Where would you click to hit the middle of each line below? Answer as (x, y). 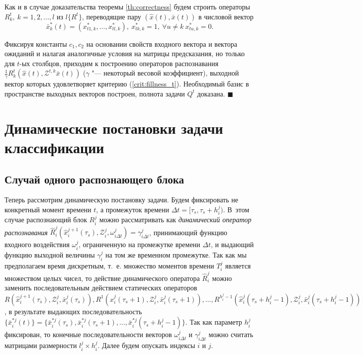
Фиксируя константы (36, 44)
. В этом (236, 209)
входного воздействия (37, 244)
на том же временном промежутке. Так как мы (176, 254)
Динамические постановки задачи (114, 128)
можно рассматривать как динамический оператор (175, 220)
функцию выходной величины (50, 254)
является (238, 265)
